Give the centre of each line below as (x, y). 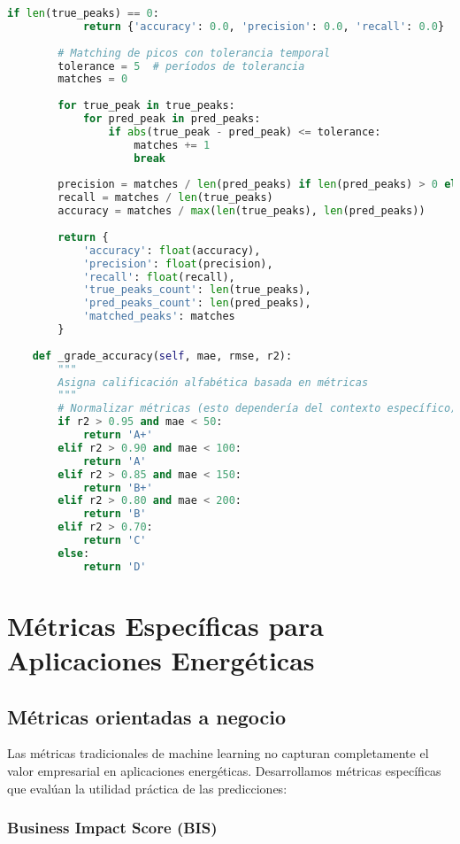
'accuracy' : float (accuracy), (172, 250)
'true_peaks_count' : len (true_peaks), (197, 290)
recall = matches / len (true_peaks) (165, 198)
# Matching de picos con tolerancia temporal (194, 53)
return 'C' (115, 540)
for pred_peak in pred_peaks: (172, 119)
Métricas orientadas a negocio (147, 716)
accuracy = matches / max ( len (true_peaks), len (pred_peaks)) (241, 211)
